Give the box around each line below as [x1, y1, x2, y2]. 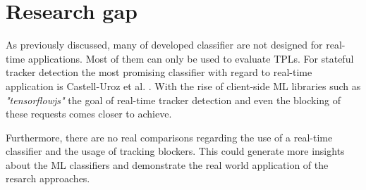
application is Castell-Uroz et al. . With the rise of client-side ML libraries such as [6, 78, 361, 93]
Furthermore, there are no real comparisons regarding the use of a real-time [6, 129, 333, 144]
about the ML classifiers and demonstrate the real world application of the [6, 157, 329, 172]
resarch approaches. [6, 171, 90, 186]
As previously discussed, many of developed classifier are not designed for [6, 37, 323, 52]
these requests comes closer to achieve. [6, 106, 172, 121]
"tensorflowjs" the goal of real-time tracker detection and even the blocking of [6, 92, 341, 107]
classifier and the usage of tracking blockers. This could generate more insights [6, 144, 345, 158]
